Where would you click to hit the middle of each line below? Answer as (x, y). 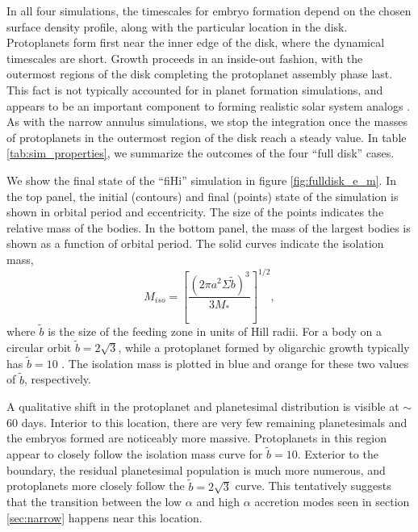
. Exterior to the (338, 454)
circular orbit (39, 347)
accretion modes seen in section (332, 502)
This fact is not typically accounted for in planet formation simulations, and (195, 89)
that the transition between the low (94, 502)
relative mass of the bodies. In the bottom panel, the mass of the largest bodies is (209, 227)
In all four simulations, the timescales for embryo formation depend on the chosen (209, 10)
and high (218, 502)
